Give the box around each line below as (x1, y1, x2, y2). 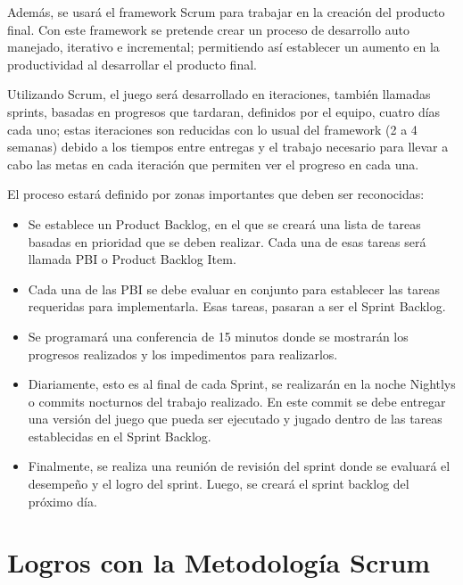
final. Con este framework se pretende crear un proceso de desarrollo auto (7, 20, 409, 38)
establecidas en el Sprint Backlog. (28, 426, 211, 445)
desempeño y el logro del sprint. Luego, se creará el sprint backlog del (28, 474, 409, 493)
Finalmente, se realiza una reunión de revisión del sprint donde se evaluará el (28, 457, 451, 475)
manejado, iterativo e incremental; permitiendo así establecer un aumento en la (7, 37, 440, 56)
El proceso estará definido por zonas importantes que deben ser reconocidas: (7, 185, 425, 203)
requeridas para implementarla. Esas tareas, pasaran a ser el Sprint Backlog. (28, 297, 446, 316)
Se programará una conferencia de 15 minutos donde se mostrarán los (28, 326, 409, 345)
